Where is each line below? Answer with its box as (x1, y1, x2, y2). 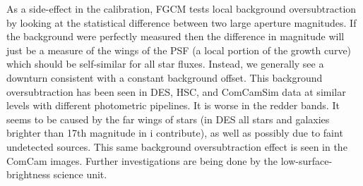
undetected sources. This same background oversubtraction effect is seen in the (6, 139, 347, 154)
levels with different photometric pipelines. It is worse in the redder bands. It (6, 98, 340, 113)
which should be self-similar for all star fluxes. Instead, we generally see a (6, 56, 324, 71)
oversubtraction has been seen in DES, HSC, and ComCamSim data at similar (6, 84, 346, 99)
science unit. (53, 167, 107, 182)
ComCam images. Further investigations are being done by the (6, 153, 278, 168)
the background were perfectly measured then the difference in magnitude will (6, 29, 345, 44)
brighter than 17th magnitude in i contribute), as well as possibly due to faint (6, 125, 343, 140)
